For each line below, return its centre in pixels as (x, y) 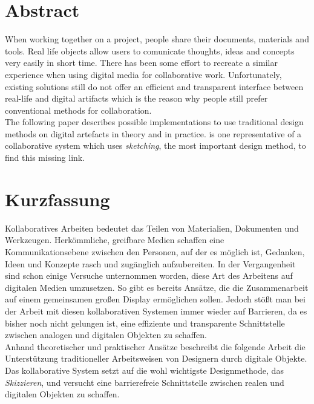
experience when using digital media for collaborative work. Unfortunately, (143, 74)
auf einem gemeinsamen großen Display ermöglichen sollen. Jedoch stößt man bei (155, 299)
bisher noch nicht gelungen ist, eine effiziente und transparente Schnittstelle (145, 323)
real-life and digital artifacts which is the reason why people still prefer (136, 98)
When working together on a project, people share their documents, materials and (157, 39)
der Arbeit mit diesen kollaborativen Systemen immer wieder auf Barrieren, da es (156, 311)
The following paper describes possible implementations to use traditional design (154, 122)
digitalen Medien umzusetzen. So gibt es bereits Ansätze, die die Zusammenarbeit (157, 287)
